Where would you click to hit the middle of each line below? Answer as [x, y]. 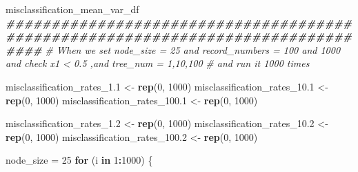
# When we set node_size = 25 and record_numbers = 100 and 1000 [193, 49]
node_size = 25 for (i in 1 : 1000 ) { [79, 160]
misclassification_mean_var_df [72, 9]
